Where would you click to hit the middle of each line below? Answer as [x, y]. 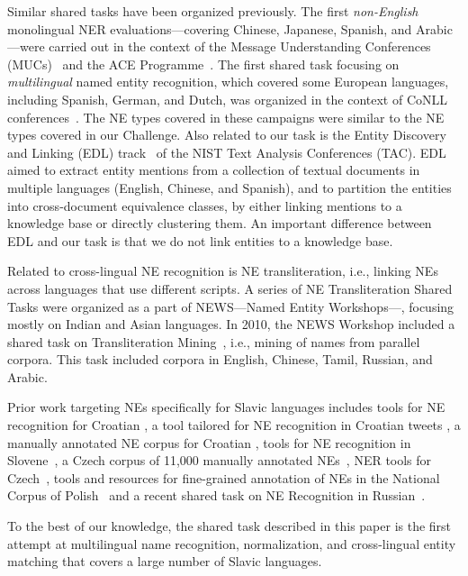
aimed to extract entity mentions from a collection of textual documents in [214, 170]
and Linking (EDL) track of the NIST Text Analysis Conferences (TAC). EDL [227, 152]
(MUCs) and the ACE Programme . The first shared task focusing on [203, 64]
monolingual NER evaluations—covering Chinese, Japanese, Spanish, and [210, 28]
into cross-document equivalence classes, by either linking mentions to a [205, 205]
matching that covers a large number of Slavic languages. [165, 561]
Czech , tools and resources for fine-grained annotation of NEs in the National [224, 477]
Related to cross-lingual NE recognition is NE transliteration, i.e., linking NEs [223, 271]
